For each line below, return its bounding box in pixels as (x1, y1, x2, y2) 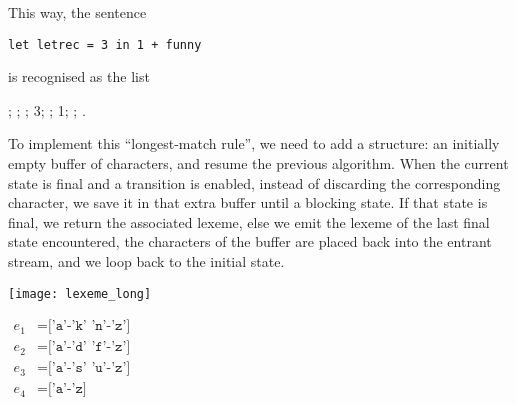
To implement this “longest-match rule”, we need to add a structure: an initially (8, 133, 500, 154)
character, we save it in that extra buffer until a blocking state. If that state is (8, 192, 488, 213)
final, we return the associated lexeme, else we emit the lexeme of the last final (8, 211, 490, 232)
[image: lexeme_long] (8, 286, 152, 301)
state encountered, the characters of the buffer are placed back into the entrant (8, 231, 492, 252)
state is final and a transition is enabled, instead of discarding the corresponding (8, 172, 501, 193)
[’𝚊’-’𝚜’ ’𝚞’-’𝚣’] (47, 361, 131, 376)
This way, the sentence (8, 2, 147, 22)
